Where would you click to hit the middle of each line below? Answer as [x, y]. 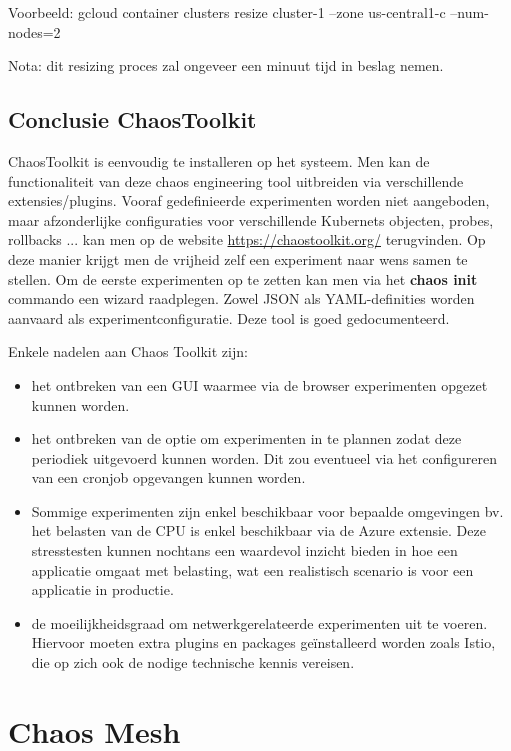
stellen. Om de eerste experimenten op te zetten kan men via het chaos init [243, 278]
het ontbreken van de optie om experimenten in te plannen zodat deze [246, 438]
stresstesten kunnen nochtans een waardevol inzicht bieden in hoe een [244, 550]
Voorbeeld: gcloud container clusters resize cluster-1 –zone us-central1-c [227, 12]
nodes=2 [34, 31]
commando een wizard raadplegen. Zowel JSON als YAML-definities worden [241, 298]
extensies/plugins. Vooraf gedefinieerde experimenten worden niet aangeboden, [249, 200]
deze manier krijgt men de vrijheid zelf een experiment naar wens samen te [238, 258]
